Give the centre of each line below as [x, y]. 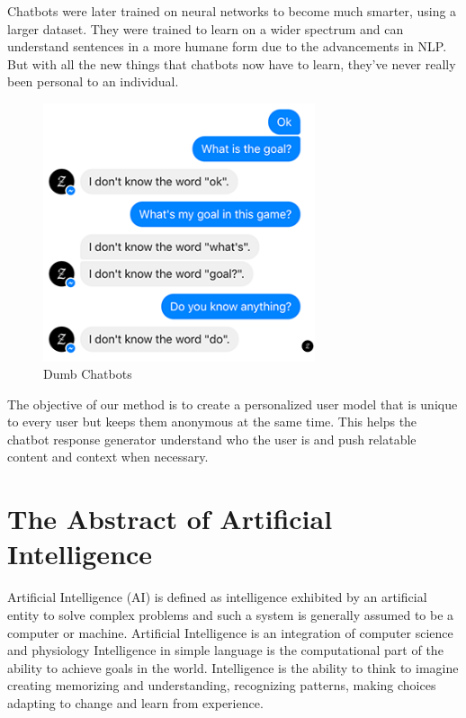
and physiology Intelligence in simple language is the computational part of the [225, 650]
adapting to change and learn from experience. [135, 702]
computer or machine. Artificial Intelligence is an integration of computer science [230, 632]
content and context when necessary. [108, 457]
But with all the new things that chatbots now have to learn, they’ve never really [232, 63]
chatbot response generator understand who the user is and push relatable [212, 439]
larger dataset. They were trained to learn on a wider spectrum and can [206, 28]
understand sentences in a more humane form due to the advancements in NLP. [227, 46]
